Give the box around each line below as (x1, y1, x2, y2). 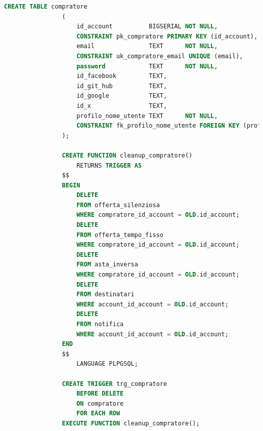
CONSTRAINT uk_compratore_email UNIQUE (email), (76, 52, 243, 60)
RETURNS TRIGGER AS (76, 162, 142, 169)
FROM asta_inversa (76, 261, 138, 268)
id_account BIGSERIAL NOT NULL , (76, 23, 218, 30)
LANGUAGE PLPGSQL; (76, 360, 138, 368)
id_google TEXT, (76, 92, 167, 100)
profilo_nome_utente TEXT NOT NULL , (76, 112, 218, 120)
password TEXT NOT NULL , (76, 62, 218, 70)
